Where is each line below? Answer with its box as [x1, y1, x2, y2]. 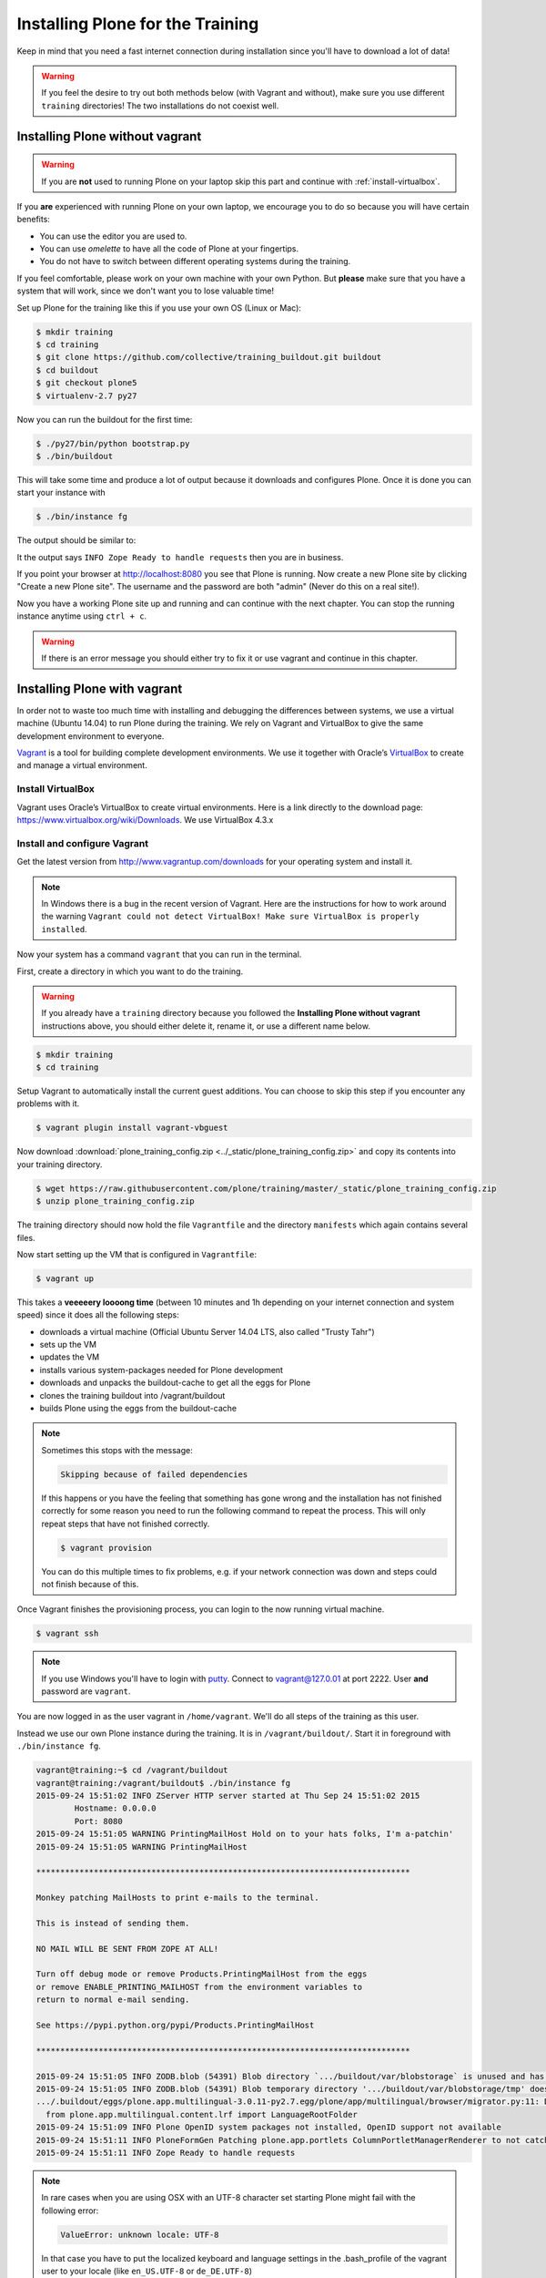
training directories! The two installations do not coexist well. [41, 100, 279, 111]
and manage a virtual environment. [16, 760, 147, 771]
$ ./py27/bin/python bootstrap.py [35, 438, 190, 448]
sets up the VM [39, 1339, 97, 1350]
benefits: [16, 214, 50, 225]
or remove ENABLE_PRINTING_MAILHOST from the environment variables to [35, 1982, 363, 1992]
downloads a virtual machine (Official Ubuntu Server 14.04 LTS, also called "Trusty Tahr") [39, 1326, 375, 1337]
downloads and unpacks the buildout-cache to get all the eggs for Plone [39, 1377, 311, 1389]
